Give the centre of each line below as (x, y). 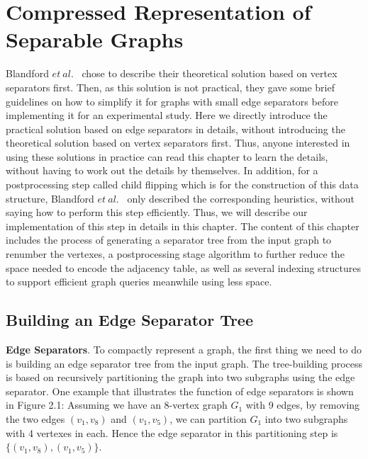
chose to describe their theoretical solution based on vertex (210, 73)
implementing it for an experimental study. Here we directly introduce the (167, 115)
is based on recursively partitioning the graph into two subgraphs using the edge (180, 377)
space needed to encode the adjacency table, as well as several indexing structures (184, 267)
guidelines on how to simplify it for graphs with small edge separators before (172, 101)
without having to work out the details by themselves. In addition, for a (162, 170)
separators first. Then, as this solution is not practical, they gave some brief (170, 87)
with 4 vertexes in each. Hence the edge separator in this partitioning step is (172, 432)
